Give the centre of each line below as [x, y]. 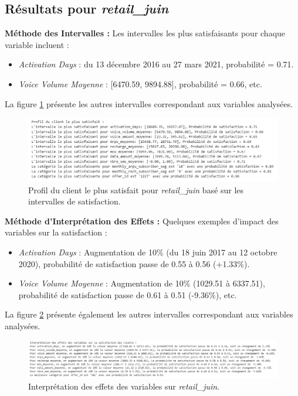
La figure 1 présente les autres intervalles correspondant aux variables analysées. [149, 103]
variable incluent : [37, 44]
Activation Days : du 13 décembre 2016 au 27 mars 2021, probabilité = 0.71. [156, 64]
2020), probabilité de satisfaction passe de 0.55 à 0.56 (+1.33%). [134, 263]
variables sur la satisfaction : [56, 232]
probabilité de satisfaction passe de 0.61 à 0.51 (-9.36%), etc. [128, 294]
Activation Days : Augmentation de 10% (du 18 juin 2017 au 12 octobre [148, 252]
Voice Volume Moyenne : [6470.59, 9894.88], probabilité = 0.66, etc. [140, 83]
